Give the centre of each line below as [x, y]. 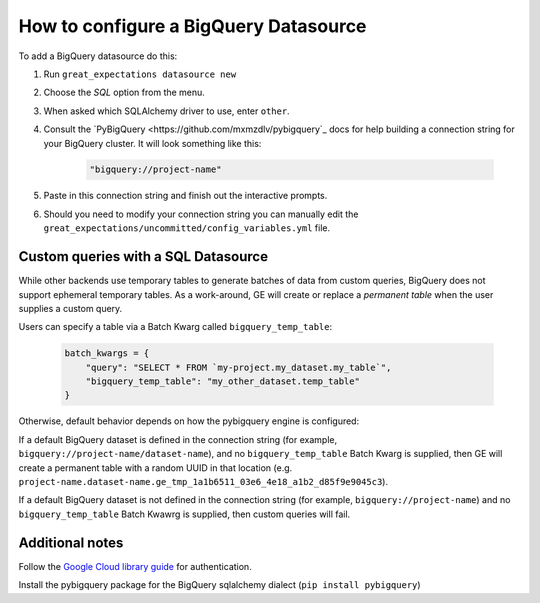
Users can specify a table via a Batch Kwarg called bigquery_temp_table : [175, 327]
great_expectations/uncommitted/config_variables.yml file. [186, 228]
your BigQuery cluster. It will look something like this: [152, 143]
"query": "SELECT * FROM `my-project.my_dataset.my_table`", [238, 367]
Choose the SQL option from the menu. [124, 92]
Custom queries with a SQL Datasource [143, 256]
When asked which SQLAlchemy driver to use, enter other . [166, 111]
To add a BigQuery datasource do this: [98, 56]
